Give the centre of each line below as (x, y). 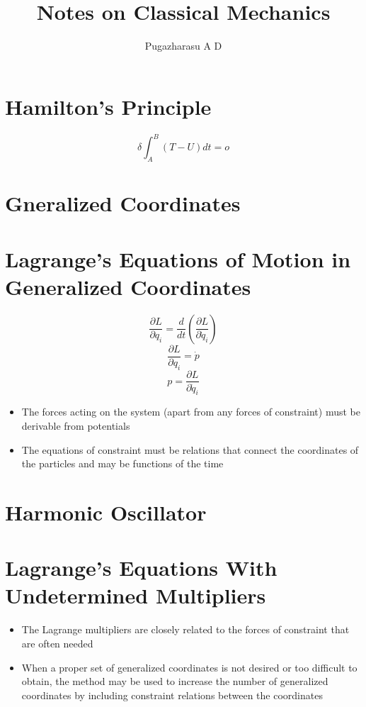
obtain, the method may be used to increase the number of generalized (175, 681)
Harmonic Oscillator (106, 512)
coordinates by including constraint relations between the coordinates (172, 695)
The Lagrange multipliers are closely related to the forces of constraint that (185, 629)
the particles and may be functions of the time (122, 463)
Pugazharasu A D (183, 46)
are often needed (57, 644)
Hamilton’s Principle (108, 106)
